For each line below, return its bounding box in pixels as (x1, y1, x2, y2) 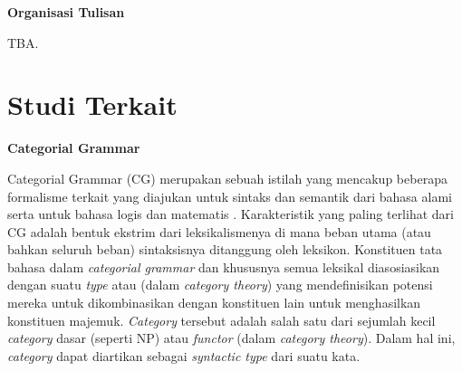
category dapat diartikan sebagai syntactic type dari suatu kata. (7, 346, 361, 365)
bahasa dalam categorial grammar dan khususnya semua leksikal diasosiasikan (7, 257, 440, 276)
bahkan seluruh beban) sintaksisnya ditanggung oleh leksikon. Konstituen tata (7, 240, 443, 259)
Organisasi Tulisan (7, 3, 125, 21)
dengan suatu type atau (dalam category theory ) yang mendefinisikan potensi (7, 275, 433, 294)
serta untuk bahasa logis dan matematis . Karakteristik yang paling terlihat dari (7, 205, 454, 224)
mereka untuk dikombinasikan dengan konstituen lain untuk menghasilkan (7, 293, 421, 312)
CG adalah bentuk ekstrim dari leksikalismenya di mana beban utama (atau (7, 222, 431, 241)
